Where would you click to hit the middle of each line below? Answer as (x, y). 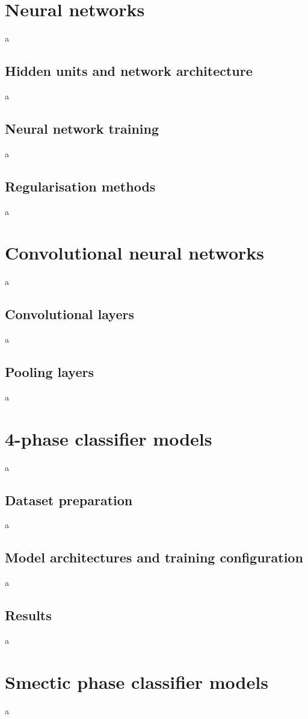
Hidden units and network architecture (129, 71)
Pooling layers (49, 372)
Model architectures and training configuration (154, 557)
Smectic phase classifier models (137, 681)
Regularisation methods (80, 186)
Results (28, 615)
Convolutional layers (69, 314)
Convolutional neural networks (134, 253)
